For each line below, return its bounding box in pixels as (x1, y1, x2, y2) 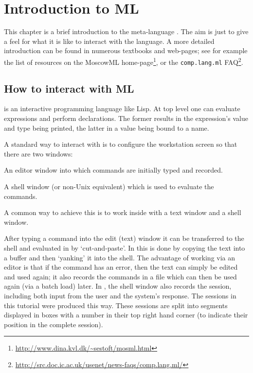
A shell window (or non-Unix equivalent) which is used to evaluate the (4, 181, 214, 191)
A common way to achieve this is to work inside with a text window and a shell (4, 207, 241, 217)
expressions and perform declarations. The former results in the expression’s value (4, 113, 248, 123)
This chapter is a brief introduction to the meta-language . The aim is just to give (4, 26, 249, 37)
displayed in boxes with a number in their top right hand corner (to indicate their (4, 310, 248, 320)
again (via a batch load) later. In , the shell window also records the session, (4, 281, 232, 291)
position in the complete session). (4, 319, 103, 329)
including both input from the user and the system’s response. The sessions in (4, 290, 236, 300)
